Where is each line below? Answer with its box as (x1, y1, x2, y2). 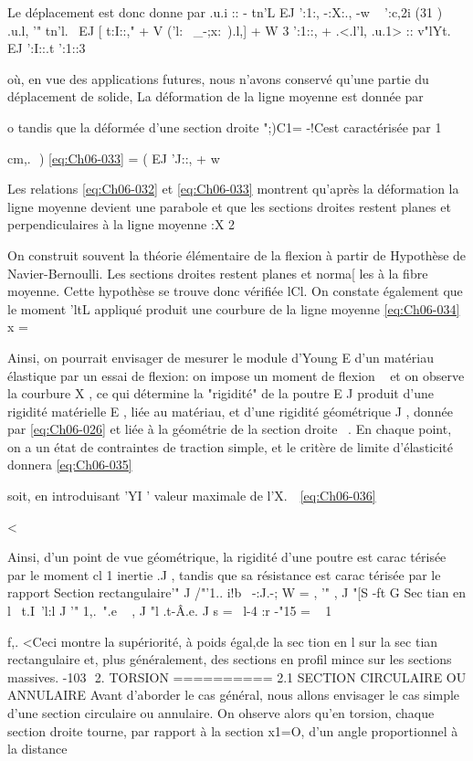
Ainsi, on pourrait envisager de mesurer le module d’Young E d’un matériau (7, 347, 434, 366)
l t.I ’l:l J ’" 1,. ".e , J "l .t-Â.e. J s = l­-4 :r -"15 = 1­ (7, 601, 332, 620)
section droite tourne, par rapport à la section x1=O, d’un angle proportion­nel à (7, 721, 458, 740)
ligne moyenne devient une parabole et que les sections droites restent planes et (7, 196, 451, 216)
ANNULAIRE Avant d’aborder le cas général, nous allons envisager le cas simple (7, 685, 460, 704)
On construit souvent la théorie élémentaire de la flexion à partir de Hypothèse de (7, 245, 467, 264)
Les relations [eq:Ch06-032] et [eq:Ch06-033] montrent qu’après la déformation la (7, 179, 459, 198)
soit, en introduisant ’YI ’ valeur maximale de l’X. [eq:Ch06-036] (7, 486, 376, 505)
